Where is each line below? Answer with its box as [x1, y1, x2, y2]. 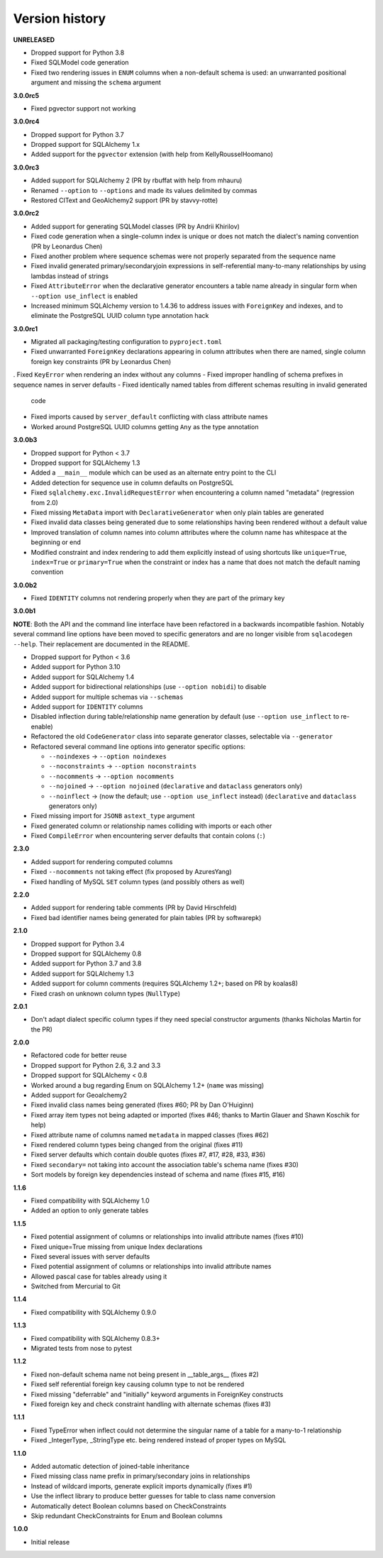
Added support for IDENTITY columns [30, 702, 143, 711]
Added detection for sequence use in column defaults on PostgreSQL [30, 478, 234, 487]
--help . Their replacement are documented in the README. [13, 639, 190, 648]
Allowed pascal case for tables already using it [30, 1272, 167, 1281]
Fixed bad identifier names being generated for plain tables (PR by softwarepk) [30, 913, 262, 922]
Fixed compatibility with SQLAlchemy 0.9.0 [30, 1308, 157, 1316]
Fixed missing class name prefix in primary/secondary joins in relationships [30, 1472, 250, 1481]
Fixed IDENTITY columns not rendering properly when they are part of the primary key [30, 594, 285, 602]
